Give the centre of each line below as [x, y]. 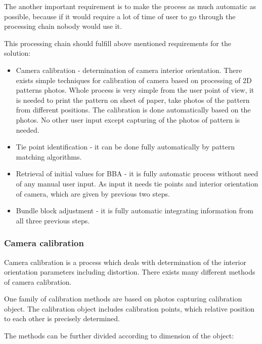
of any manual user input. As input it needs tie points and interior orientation [137, 183]
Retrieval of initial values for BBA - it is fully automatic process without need [137, 174]
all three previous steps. [53, 220]
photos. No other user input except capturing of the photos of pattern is [128, 119]
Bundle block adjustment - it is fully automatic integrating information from [135, 211]
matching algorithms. [49, 156]
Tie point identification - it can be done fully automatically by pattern [125, 147]
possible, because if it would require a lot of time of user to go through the [120, 16]
